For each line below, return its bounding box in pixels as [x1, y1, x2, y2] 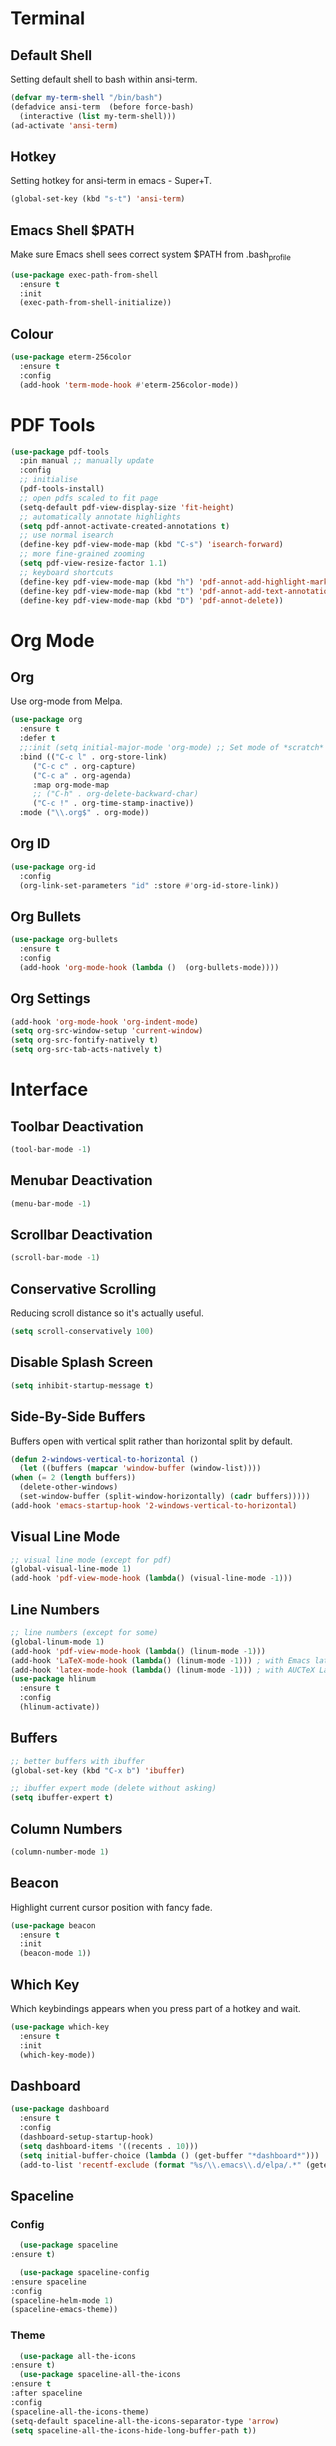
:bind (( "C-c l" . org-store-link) [19, 752, 168, 762]
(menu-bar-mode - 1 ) [10, 1198, 92, 1209]
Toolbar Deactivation [10, 1118, 144, 1135]
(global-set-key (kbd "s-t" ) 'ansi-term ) [10, 194, 186, 204]
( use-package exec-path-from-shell [10, 270, 159, 280]
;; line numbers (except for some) [10, 1628, 159, 1638]
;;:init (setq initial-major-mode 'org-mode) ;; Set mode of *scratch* [19, 743, 325, 753]
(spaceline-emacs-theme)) [10, 2305, 118, 2315]
